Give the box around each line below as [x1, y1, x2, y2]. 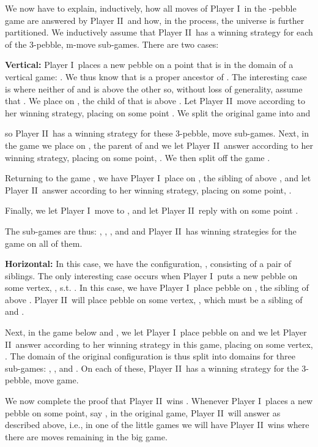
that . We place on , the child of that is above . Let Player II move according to [5, 94, 305, 107]
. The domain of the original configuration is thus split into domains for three [5, 350, 295, 362]
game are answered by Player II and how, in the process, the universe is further [5, 13, 305, 26]
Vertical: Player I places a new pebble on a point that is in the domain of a [5, 58, 294, 71]
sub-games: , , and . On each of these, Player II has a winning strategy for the [5, 361, 299, 374]
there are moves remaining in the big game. [5, 430, 168, 443]
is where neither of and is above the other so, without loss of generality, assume [5, 82, 303, 95]
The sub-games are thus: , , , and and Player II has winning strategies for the [5, 224, 297, 237]
